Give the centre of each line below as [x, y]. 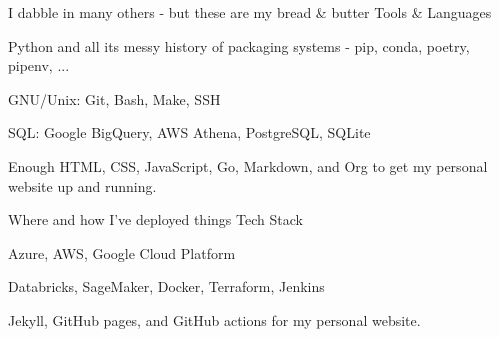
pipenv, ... [39, 65]
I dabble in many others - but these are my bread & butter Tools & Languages [250, 12]
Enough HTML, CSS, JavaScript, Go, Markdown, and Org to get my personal [248, 165]
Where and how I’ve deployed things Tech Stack [155, 219]
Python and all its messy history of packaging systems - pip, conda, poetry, [239, 45]
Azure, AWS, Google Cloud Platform [122, 252]
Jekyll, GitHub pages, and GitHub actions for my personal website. [214, 319]
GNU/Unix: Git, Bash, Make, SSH [114, 98]
